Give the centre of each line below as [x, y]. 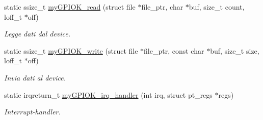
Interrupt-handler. [32, 112]
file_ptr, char [162, 7]
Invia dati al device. [35, 77]
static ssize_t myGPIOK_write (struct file [71, 50]
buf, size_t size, [235, 50]
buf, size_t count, [217, 7]
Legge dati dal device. [37, 34]
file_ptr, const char [174, 50]
